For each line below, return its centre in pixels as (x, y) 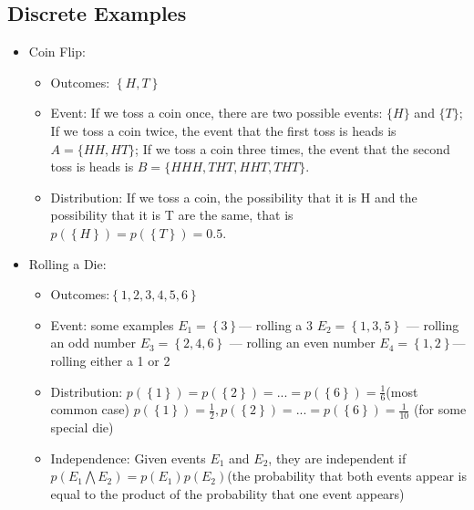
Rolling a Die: (67, 263)
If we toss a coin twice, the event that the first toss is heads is (223, 130)
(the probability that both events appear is (347, 476)
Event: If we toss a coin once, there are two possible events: (216, 113)
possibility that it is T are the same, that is (172, 215)
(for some (440, 409)
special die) (82, 427)
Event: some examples (112, 324)
